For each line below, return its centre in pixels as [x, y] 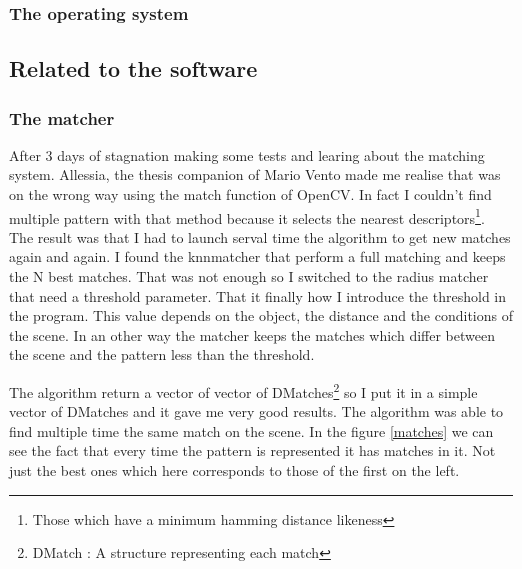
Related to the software [133, 68]
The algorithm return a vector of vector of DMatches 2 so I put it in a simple [243, 390]
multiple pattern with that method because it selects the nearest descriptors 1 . [247, 216]
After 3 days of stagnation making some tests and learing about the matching [247, 154]
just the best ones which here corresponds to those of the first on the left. [234, 470]
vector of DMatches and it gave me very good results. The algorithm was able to [256, 411]
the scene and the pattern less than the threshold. [162, 354]
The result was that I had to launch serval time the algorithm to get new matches [260, 236]
